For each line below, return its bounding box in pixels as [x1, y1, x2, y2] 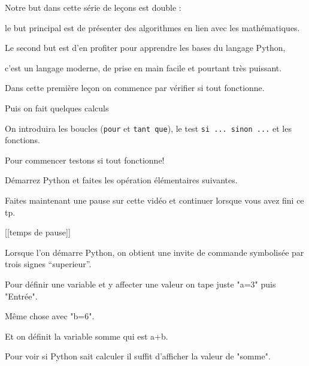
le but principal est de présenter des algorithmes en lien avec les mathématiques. [5, 21, 300, 34]
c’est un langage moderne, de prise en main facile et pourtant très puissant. [5, 61, 282, 74]
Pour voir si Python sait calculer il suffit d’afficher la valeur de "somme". [5, 350, 271, 362]
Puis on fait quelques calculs [5, 101, 109, 114]
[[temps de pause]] [5, 226, 71, 238]
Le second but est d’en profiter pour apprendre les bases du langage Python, [5, 41, 286, 54]
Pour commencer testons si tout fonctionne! [5, 153, 165, 166]
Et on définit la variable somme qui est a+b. [5, 329, 168, 342]
